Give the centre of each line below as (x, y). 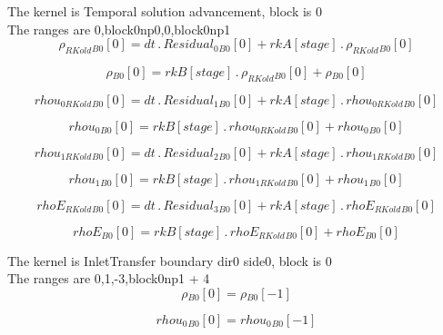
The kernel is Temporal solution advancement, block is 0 (165, 11)
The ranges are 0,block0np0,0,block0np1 (119, 29)
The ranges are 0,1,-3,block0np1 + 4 (109, 278)
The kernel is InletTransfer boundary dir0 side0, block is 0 (170, 260)
